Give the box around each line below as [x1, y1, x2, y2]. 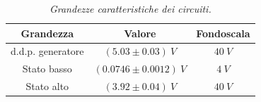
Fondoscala [196, 25, 250, 40]
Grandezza [21, 25, 74, 40]
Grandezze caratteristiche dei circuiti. [49, 1, 211, 15]
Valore [124, 25, 156, 40]
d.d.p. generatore [11, 44, 84, 58]
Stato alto [25, 79, 69, 94]
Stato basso [22, 61, 72, 76]
